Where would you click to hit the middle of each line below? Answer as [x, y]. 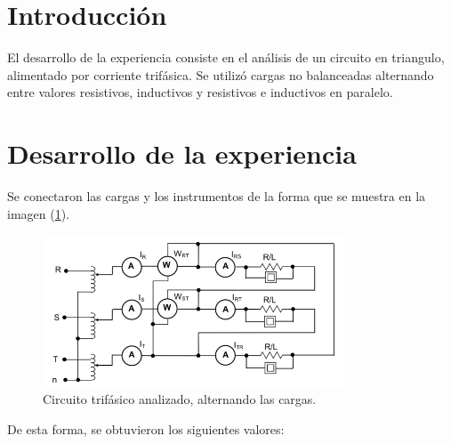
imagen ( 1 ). [39, 213]
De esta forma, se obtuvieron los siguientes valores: [146, 428]
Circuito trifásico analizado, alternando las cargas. [180, 398]
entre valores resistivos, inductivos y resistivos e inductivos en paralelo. [200, 92]
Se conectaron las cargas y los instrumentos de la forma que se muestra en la [217, 196]
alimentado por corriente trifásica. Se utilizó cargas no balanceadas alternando [221, 74]
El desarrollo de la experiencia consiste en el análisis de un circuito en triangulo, [226, 57]
